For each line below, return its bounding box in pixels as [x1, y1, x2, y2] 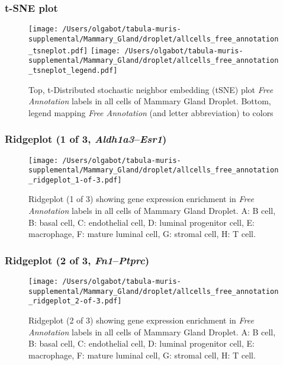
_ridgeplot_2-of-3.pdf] [28, 297, 122, 306]
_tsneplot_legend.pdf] [28, 66, 118, 75]
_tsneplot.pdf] [28, 46, 88, 55]
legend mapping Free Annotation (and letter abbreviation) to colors [28, 106, 274, 119]
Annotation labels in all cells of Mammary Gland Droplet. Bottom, [28, 95, 271, 107]
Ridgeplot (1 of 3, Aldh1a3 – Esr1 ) [5, 132, 167, 146]
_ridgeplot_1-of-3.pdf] [28, 175, 122, 184]
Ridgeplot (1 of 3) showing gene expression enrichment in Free [28, 193, 254, 205]
